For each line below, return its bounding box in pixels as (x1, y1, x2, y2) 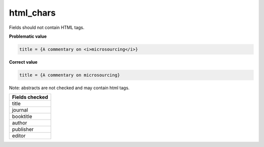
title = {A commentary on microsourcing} (19, 72, 120, 78)
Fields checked (12, 94, 48, 100)
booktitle (12, 113, 33, 120)
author (12, 120, 27, 126)
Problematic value (9, 33, 47, 39)
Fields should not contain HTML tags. (9, 24, 85, 30)
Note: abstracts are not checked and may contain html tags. (9, 85, 130, 91)
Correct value (9, 59, 38, 65)
